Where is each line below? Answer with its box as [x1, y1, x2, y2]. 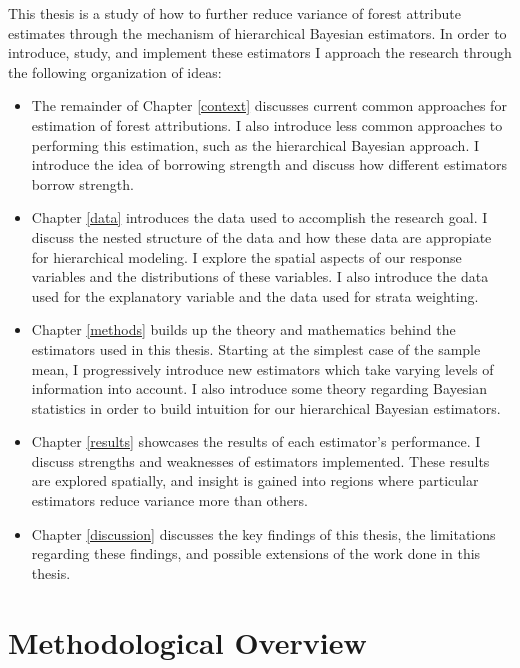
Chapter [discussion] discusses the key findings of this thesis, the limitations [31, 523, 496, 544]
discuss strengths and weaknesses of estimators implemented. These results [31, 450, 490, 471]
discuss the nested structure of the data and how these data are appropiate [31, 226, 492, 247]
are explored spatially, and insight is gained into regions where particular [31, 470, 479, 491]
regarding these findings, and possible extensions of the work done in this [31, 543, 481, 564]
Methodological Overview [8, 621, 367, 662]
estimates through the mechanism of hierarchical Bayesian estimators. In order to [8, 22, 507, 43]
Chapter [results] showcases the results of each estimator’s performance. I [31, 431, 481, 452]
